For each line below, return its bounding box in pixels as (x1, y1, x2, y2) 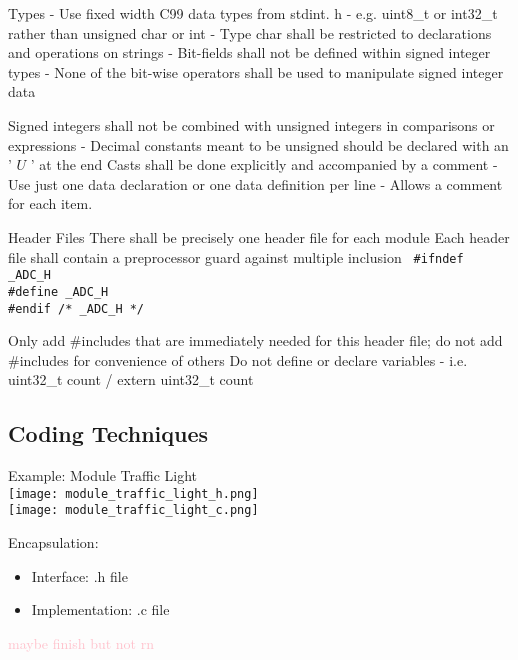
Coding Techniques (8, 418, 209, 449)
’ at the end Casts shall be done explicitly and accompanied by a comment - (30, 154, 498, 175)
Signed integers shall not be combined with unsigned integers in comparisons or (8, 114, 495, 135)
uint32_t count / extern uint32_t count (8, 369, 254, 390)
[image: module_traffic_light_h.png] (8, 486, 259, 501)
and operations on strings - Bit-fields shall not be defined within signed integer (8, 42, 491, 63)
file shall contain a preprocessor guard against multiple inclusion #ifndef (8, 246, 464, 267)
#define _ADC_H (8, 284, 109, 299)
